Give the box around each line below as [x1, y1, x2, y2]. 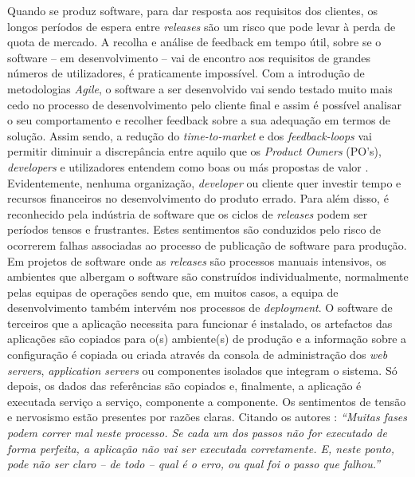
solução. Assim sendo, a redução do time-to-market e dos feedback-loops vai [7, 127, 372, 144]
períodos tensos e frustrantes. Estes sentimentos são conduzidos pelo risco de [7, 221, 382, 238]
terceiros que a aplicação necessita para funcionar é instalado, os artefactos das [7, 314, 393, 331]
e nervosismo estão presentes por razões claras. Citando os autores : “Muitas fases [7, 408, 408, 425]
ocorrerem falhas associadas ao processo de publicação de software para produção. [7, 236, 407, 253]
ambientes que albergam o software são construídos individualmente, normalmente [7, 268, 409, 285]
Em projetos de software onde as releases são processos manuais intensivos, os [7, 252, 386, 269]
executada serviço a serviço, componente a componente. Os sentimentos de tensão [7, 392, 406, 409]
